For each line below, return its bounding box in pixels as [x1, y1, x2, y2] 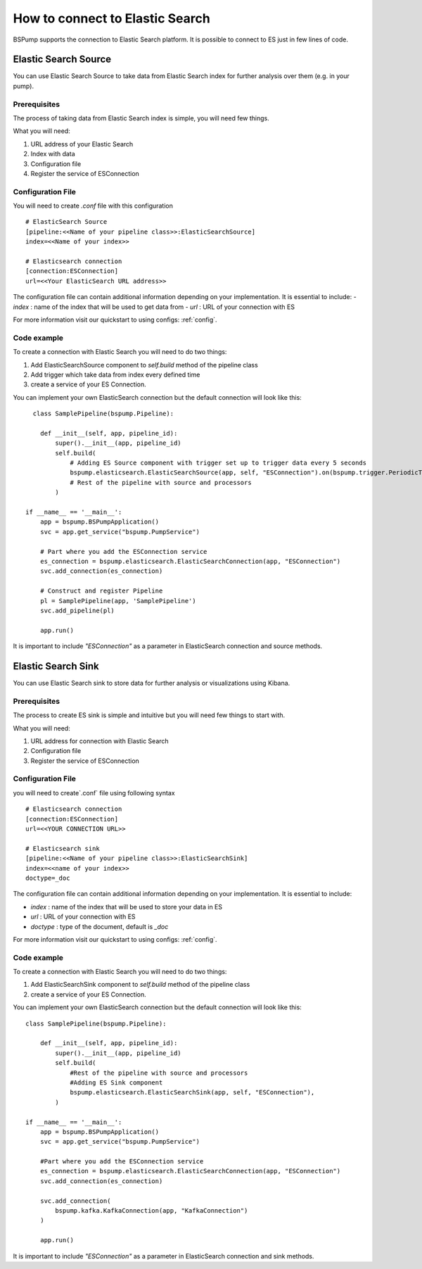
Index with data [30, 150, 75, 158]
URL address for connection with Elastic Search [30, 736, 169, 745]
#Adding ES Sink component [70, 1078, 163, 1087]
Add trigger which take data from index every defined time [30, 370, 200, 379]
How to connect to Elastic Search [13, 11, 210, 26]
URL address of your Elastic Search [30, 139, 134, 148]
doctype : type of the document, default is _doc [30, 922, 169, 930]
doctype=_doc [25, 873, 70, 882]
